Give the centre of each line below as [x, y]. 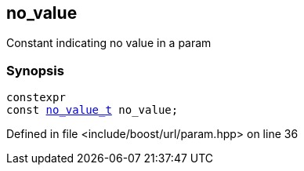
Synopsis [35, 70]
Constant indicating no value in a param [109, 43]
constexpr [36, 98]
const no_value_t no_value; [92, 110]
